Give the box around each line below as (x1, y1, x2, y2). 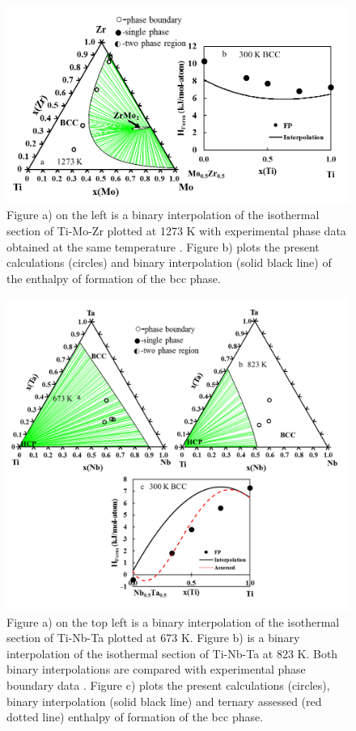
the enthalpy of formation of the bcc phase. (6, 269, 221, 286)
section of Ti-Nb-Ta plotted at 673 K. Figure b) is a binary (6, 629, 300, 646)
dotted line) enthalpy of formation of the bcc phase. (6, 708, 264, 725)
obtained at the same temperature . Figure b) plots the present (6, 238, 320, 255)
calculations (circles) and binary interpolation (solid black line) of (6, 254, 332, 271)
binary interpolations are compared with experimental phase (6, 661, 306, 678)
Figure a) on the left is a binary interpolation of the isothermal (6, 206, 320, 223)
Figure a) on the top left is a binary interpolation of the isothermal (6, 613, 340, 630)
